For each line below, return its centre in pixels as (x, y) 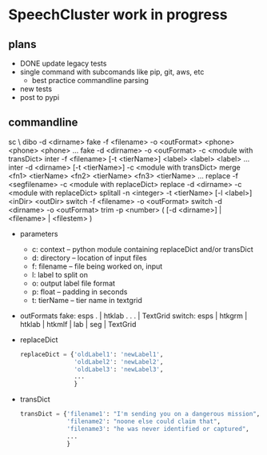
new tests (36, 89)
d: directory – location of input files (89, 257)
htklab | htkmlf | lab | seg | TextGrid (78, 324)
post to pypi (40, 97)
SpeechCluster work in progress (118, 15)
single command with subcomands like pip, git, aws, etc (112, 72)
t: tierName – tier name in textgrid (87, 300)
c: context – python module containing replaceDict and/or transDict (142, 249)
